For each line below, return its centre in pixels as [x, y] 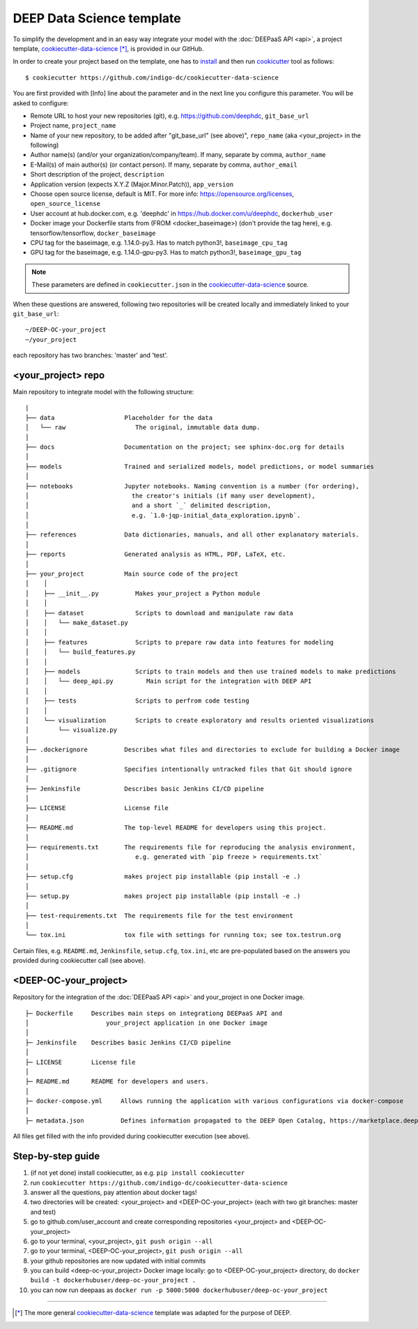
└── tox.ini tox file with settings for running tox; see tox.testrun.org [183, 935]
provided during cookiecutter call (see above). [79, 961]
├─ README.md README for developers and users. [117, 1082]
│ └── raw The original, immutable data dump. [143, 428]
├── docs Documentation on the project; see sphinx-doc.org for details [185, 447]
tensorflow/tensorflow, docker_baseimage [93, 233]
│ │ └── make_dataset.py [77, 622]
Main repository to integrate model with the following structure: [103, 392]
